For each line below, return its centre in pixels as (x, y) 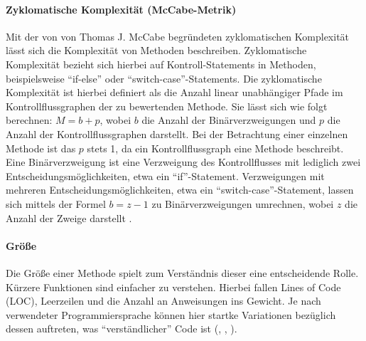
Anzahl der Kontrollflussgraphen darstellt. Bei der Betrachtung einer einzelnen (177, 133)
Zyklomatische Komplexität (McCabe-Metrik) (121, 9)
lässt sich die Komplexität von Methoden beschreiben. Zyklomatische (156, 50)
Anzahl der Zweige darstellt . (69, 217)
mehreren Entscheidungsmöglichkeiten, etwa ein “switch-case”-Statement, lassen (180, 190)
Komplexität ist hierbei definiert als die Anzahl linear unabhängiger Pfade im (174, 92)
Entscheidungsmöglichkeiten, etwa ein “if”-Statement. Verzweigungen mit (165, 175)
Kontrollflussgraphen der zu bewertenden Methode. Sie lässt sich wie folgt (167, 106)
